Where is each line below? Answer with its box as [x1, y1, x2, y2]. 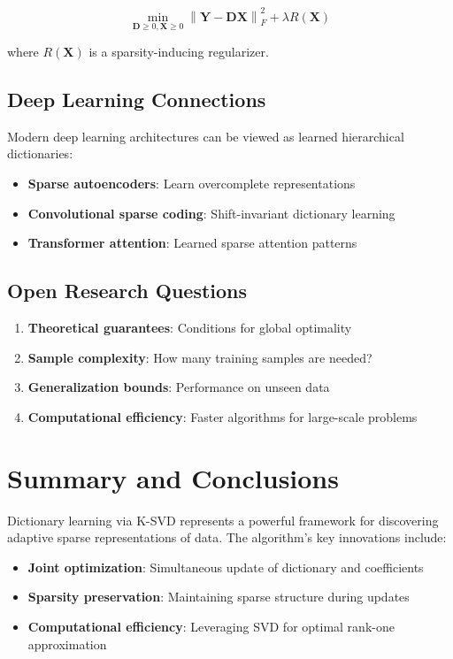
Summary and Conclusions [7, 459, 339, 495]
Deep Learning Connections [7, 86, 266, 113]
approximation [27, 634, 107, 653]
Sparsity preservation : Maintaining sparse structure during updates [27, 587, 410, 606]
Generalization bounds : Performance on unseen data [27, 378, 330, 396]
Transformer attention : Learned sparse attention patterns [27, 234, 357, 252]
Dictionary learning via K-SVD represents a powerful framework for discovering [7, 510, 439, 529]
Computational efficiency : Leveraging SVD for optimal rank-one [27, 617, 395, 635]
